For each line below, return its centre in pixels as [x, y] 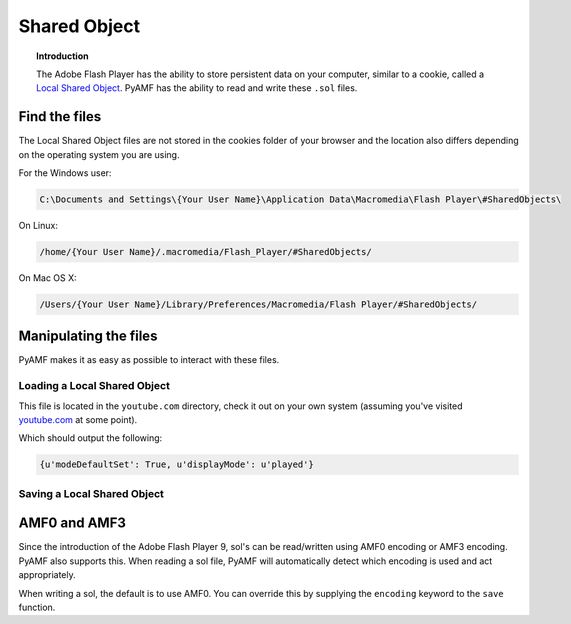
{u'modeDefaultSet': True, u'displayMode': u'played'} [176, 464]
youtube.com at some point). [78, 419]
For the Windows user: [65, 173]
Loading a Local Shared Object [94, 386]
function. [37, 607]
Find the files [60, 116]
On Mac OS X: [47, 277]
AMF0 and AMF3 [72, 523]
